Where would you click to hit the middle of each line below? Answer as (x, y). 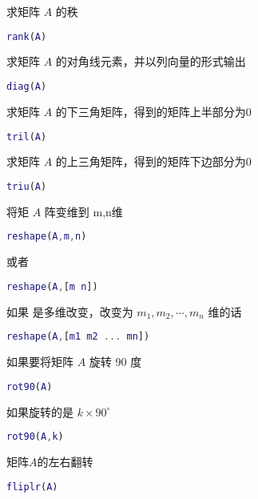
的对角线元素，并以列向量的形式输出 (151, 61)
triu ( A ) (27, 187)
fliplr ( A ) (32, 487)
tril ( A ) (27, 137)
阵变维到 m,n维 (83, 211)
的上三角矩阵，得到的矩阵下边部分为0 (153, 161)
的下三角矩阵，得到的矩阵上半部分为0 (153, 111)
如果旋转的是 (40, 411)
